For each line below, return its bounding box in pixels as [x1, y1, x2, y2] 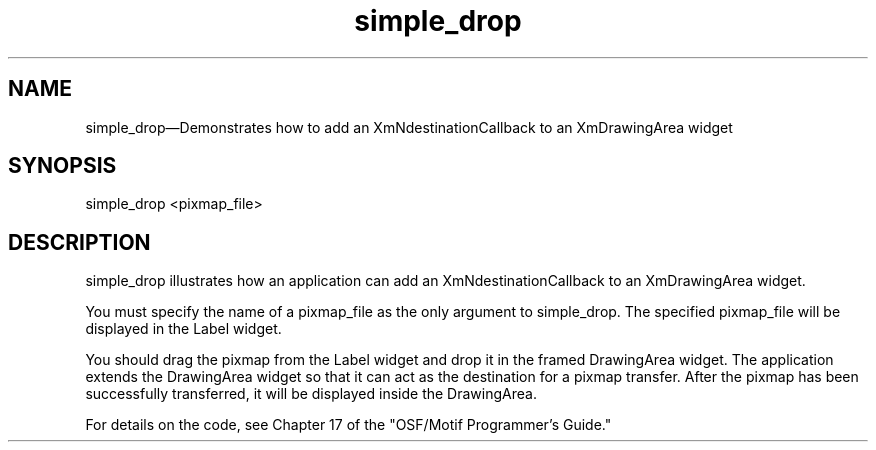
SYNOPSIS [8, 153, 117, 179]
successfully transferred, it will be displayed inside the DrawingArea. [85, 385, 537, 403]
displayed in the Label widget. [85, 320, 282, 338]
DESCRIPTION [8, 229, 151, 255]
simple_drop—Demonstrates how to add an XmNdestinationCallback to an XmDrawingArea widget [85, 118, 733, 136]
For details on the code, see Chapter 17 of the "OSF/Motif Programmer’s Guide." [85, 416, 612, 434]
